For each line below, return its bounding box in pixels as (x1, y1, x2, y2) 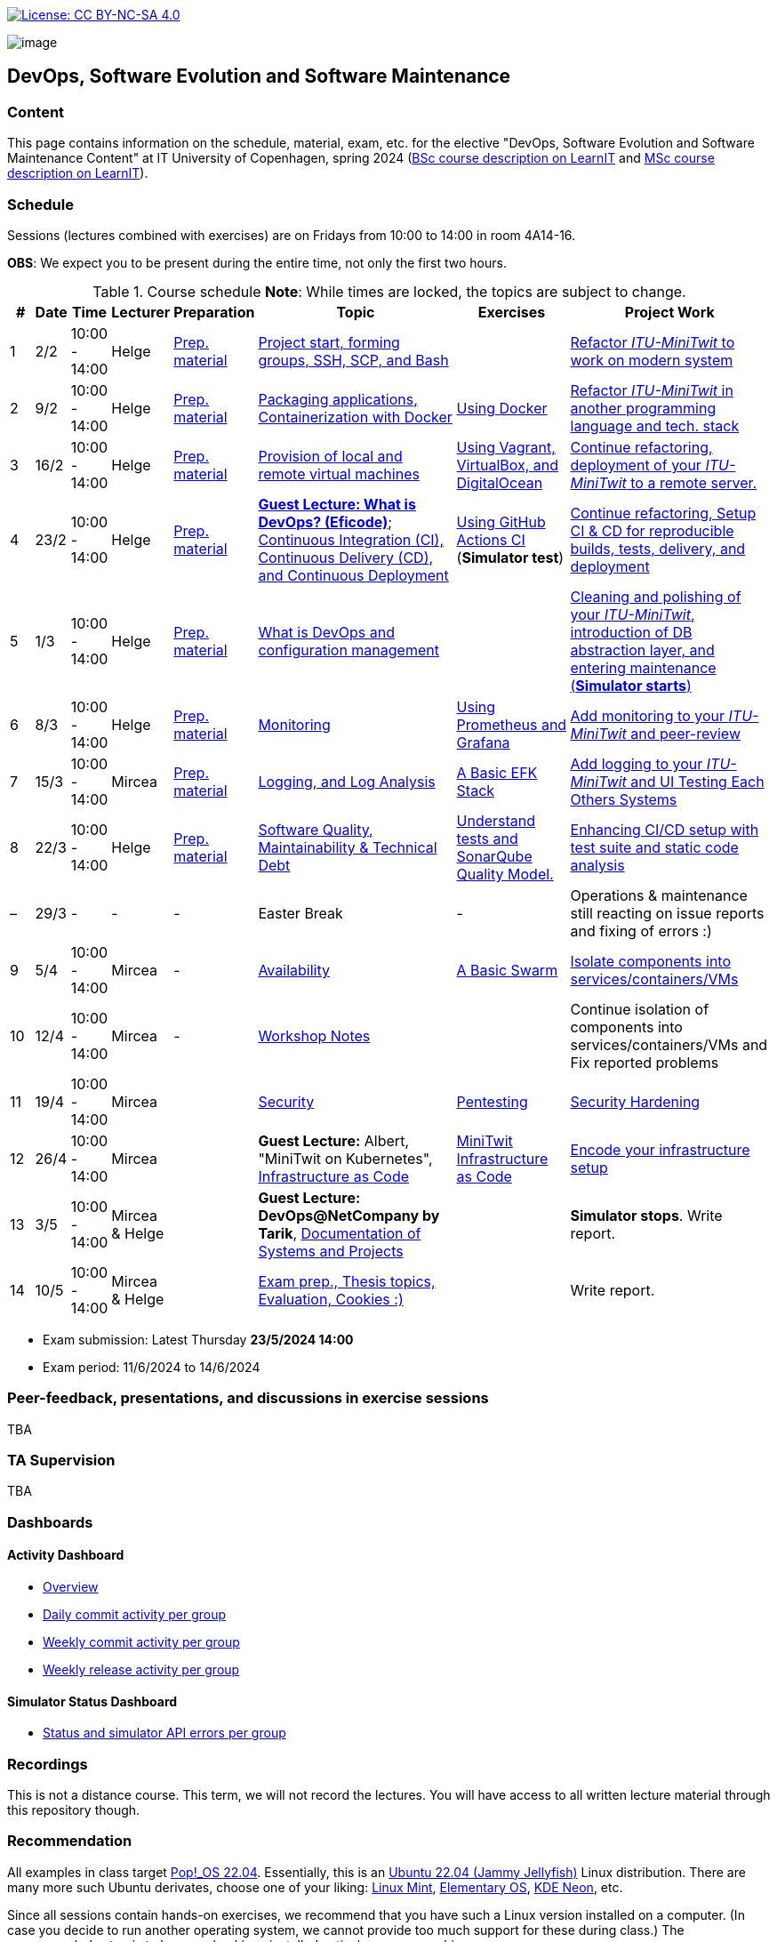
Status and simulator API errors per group (43, 1725, 286, 1741)
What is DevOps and (258, 622, 395, 641)
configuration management (258, 640, 439, 659)
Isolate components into (570, 951, 732, 970)
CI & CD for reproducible (570, 521, 734, 540)
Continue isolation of (570, 999, 709, 1018)
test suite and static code (570, 838, 739, 856)
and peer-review (630, 724, 741, 742)
